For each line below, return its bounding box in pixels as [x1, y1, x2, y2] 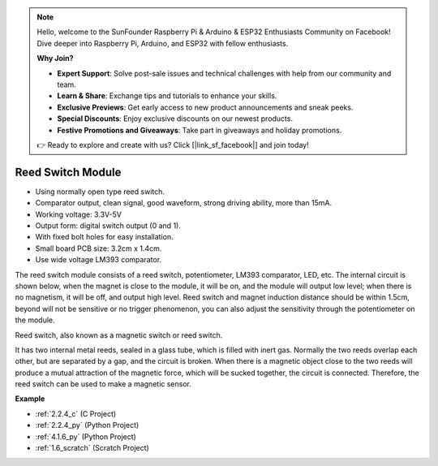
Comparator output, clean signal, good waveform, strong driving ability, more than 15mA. [35, 198, 333, 208]
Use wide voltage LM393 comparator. [35, 255, 162, 265]
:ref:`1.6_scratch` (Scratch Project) [35, 443, 149, 453]
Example [15, 394, 45, 403]
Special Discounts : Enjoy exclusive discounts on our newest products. [57, 114, 294, 123]
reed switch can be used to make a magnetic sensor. [15, 379, 192, 389]
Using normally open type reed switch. [35, 187, 165, 196]
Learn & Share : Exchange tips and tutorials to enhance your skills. [57, 91, 277, 101]
